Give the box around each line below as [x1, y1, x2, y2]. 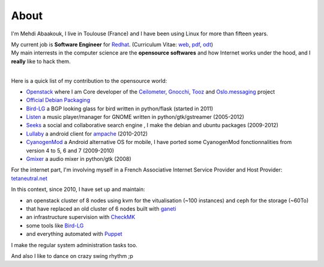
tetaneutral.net [11, 175, 47, 182]
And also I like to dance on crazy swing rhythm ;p [11, 252, 133, 259]
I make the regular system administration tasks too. [11, 241, 137, 248]
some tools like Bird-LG [26, 222, 84, 229]
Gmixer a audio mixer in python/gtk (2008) [26, 155, 131, 163]
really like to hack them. [11, 58, 71, 65]
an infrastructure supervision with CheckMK [26, 214, 136, 221]
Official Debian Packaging [26, 97, 90, 104]
